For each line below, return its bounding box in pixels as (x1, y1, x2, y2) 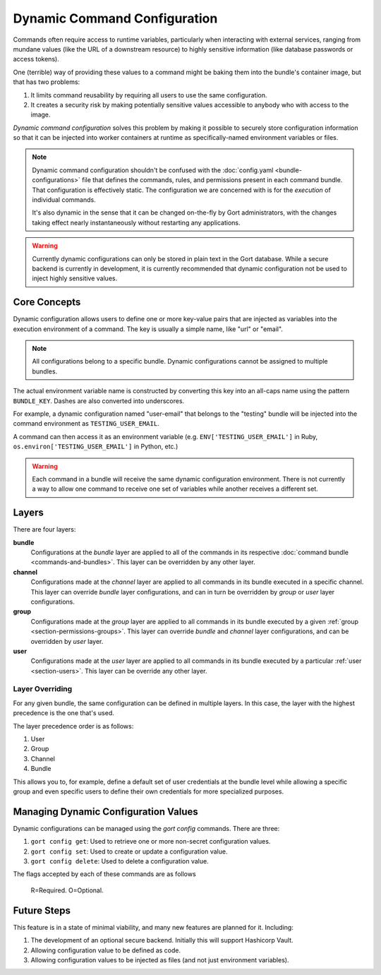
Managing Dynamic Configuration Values (13, 806, 199, 818)
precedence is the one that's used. (13, 709, 114, 717)
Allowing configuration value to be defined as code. (30, 946, 181, 955)
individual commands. (32, 196, 96, 204)
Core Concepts (13, 297, 81, 309)
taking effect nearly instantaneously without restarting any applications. (32, 218, 241, 227)
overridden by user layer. (30, 637, 104, 645)
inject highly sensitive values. (32, 274, 118, 282)
